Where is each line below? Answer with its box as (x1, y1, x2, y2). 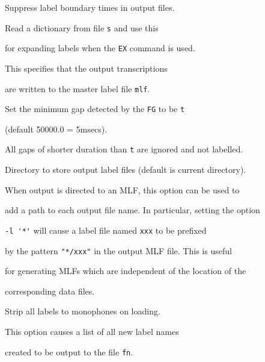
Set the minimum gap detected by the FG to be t (5, 102, 185, 115)
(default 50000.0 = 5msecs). (5, 122, 108, 135)
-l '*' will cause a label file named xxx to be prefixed (5, 223, 207, 236)
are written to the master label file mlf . (5, 82, 150, 95)
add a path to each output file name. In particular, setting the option (5, 204, 260, 216)
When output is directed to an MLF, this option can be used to (5, 183, 240, 196)
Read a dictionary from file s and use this (5, 21, 159, 34)
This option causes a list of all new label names (5, 325, 179, 337)
